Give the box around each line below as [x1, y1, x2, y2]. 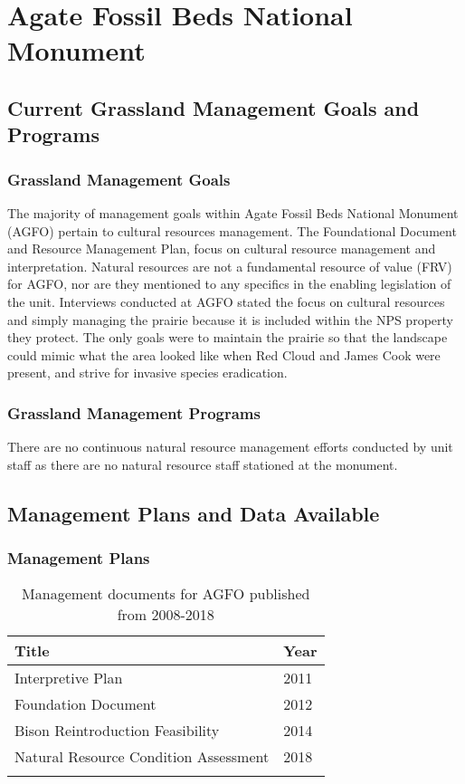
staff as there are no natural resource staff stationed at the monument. [7, 454, 398, 473]
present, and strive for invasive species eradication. [7, 363, 288, 382]
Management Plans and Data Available [7, 499, 380, 527]
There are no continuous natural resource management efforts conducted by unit [7, 437, 453, 456]
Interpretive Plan [14, 667, 123, 689]
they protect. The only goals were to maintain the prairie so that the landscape [7, 328, 448, 347]
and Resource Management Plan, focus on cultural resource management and [7, 239, 436, 258]
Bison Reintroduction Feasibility [14, 720, 220, 741]
